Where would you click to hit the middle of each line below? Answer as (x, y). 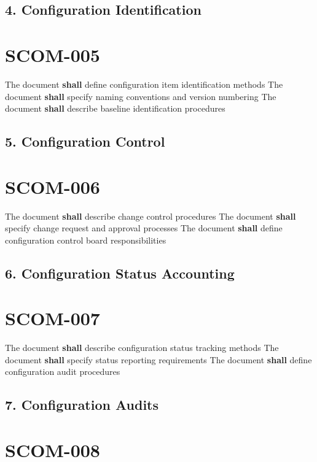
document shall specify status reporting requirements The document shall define (158, 359)
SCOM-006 (53, 186)
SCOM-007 (53, 318)
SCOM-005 (53, 54)
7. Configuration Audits (82, 405)
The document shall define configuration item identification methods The (144, 84)
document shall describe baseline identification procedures (115, 108)
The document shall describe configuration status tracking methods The (142, 348)
